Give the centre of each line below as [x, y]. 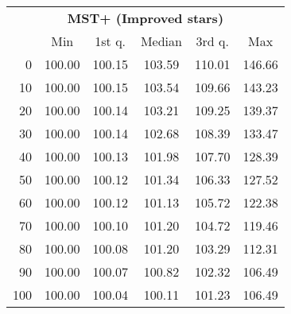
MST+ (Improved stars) [145, 18]
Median [161, 41]
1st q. [111, 41]
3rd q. [212, 41]
